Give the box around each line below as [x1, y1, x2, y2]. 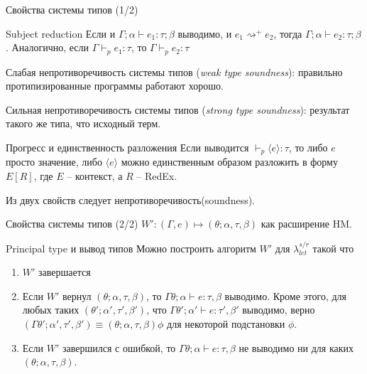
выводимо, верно [242, 302, 315, 317]
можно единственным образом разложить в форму [121, 154, 338, 169]
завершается [38, 265, 91, 279]
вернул [62, 288, 92, 303]
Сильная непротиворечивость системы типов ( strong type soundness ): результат [6, 102, 350, 117]
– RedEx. [136, 169, 177, 183]
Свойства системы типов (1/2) [6, 2, 138, 16]
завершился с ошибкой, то [62, 340, 176, 355]
